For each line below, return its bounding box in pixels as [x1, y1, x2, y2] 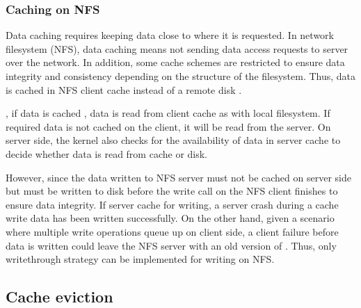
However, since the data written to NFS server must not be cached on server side [6, 170, 351, 184]
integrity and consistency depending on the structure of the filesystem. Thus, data [6, 69, 356, 83]
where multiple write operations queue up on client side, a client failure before [6, 224, 339, 238]
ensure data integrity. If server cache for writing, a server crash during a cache [6, 197, 339, 211]
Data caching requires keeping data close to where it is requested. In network [6, 28, 334, 42]
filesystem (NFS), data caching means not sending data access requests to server [6, 41, 348, 56]
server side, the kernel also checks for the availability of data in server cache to [6, 133, 341, 147]
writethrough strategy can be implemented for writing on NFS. [6, 252, 275, 266]
